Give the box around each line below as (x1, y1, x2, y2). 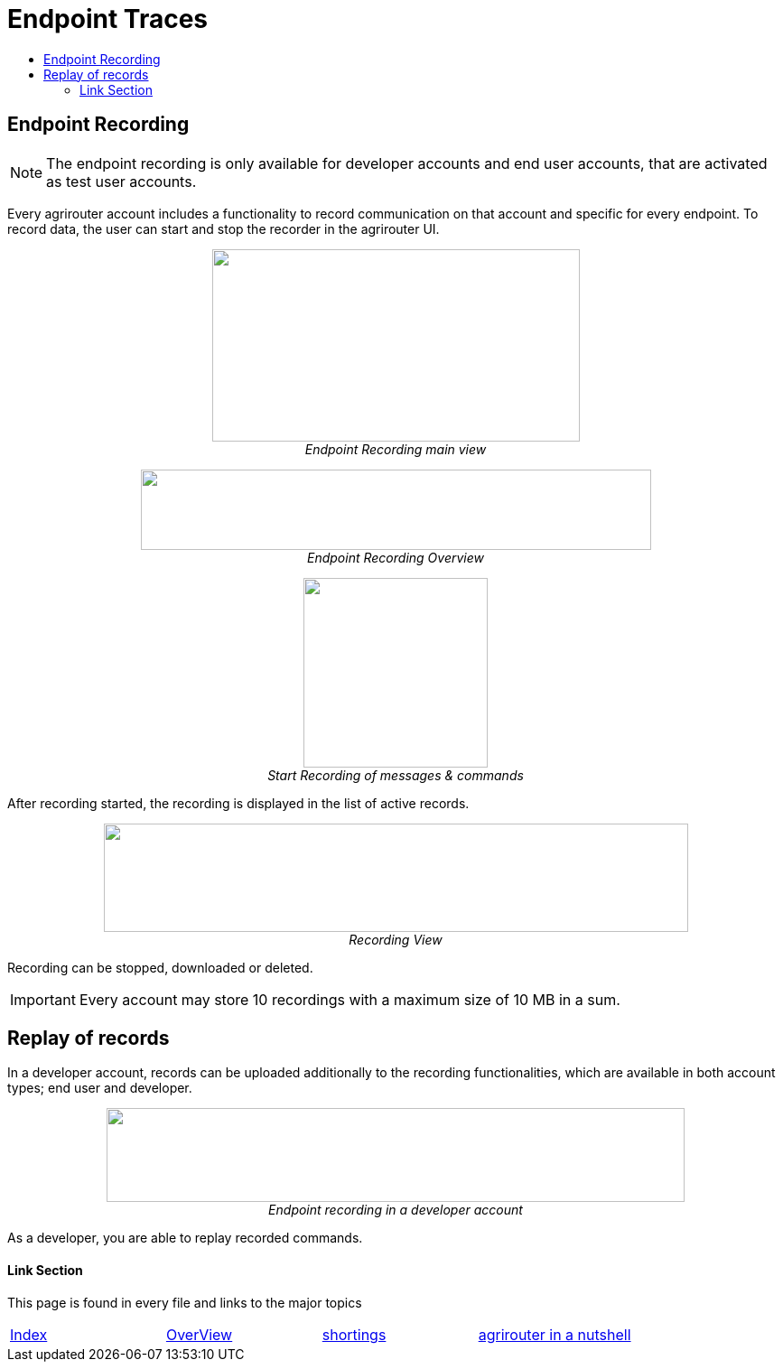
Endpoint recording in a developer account (268, 1202, 523, 1218)
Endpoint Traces (7, 4, 209, 34)
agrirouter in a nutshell (478, 1325, 631, 1344)
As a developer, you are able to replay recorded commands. (7, 1230, 363, 1246)
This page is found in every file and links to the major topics (7, 1294, 362, 1310)
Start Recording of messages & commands (267, 767, 524, 783)
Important (10, 990, 76, 1009)
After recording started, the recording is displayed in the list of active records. (7, 795, 470, 811)
